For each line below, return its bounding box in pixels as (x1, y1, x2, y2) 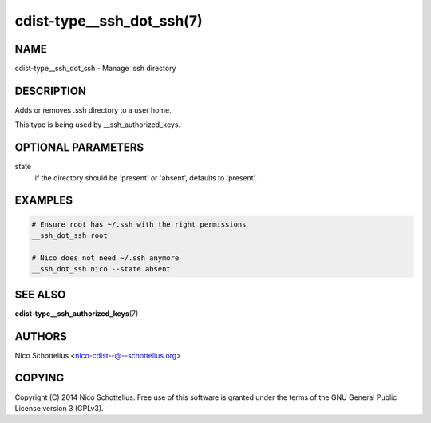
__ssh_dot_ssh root (31, 231, 108, 240)
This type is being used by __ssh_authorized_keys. (14, 120, 181, 129)
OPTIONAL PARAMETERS (14, 140, 144, 155)
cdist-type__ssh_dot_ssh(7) (14, 12, 203, 30)
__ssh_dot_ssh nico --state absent (31, 264, 171, 274)
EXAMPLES (14, 194, 73, 208)
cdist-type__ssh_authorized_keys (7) (14, 308, 139, 318)
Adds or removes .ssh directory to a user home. (14, 105, 172, 115)
